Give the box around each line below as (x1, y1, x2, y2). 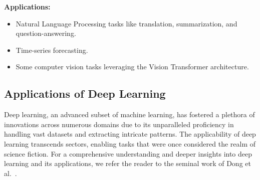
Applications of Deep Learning (4, 86, 166, 101)
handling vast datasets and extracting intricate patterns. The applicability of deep (4, 129, 256, 139)
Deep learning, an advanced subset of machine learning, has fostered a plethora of (4, 109, 255, 120)
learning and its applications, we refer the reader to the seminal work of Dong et (4, 158, 251, 169)
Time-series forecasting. (16, 44, 88, 55)
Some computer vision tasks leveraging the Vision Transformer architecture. (16, 61, 249, 72)
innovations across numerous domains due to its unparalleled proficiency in (4, 119, 234, 129)
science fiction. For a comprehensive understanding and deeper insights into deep (4, 148, 252, 159)
